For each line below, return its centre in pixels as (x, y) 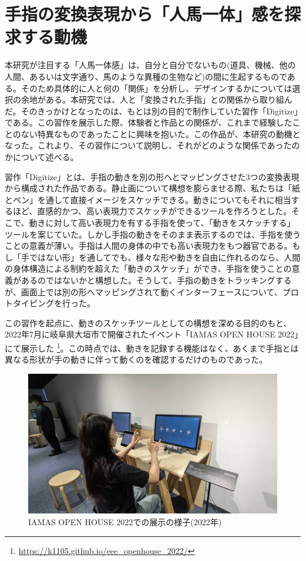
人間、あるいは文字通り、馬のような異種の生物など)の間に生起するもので (146, 76)
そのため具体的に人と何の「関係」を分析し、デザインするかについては (157, 88)
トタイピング (29, 303)
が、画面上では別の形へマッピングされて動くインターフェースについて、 (144, 291)
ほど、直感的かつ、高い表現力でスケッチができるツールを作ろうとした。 (152, 211)
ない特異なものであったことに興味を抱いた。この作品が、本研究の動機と (161, 134)
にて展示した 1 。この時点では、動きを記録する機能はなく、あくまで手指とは (152, 347)
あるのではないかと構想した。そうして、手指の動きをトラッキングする (156, 280)
